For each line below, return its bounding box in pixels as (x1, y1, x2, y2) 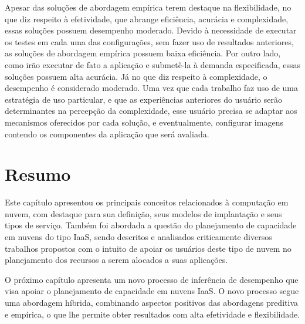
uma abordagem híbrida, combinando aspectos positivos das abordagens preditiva (5, 296, 298, 308)
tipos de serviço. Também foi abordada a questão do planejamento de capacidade (5, 219, 297, 231)
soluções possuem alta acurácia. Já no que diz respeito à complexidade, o (5, 70, 267, 82)
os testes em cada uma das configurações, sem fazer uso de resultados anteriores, (5, 35, 294, 48)
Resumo (5, 162, 71, 186)
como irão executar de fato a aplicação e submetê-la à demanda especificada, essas (5, 58, 300, 70)
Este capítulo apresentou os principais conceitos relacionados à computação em (5, 196, 289, 208)
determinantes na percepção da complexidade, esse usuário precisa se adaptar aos (5, 104, 297, 117)
